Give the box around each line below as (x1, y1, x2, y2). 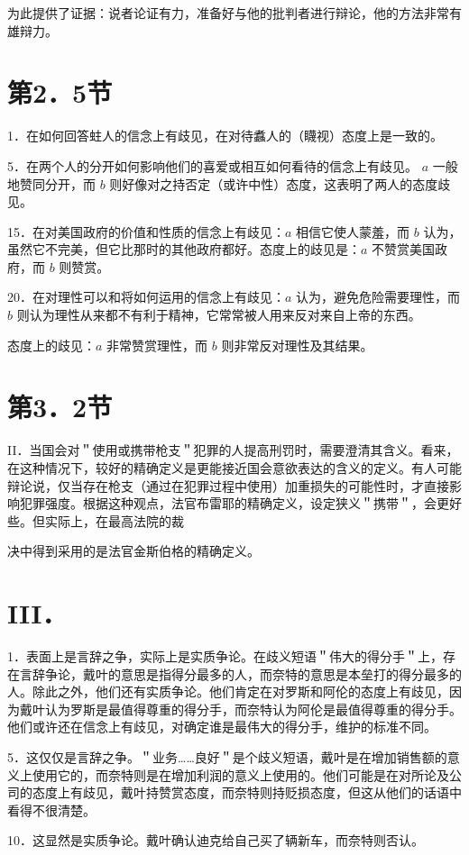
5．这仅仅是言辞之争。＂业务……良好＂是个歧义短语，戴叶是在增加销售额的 (7, 748, 447, 767)
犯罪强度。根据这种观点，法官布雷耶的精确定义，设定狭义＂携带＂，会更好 (19, 494, 462, 513)
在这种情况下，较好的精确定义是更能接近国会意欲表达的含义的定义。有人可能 (7, 458, 462, 477)
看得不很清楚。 (7, 800, 96, 819)
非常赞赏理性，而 (106, 335, 208, 354)
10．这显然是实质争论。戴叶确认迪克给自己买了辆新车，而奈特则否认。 (7, 831, 424, 850)
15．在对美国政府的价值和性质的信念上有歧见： (7, 222, 285, 241)
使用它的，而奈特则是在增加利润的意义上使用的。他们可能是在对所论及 (32, 765, 449, 784)
